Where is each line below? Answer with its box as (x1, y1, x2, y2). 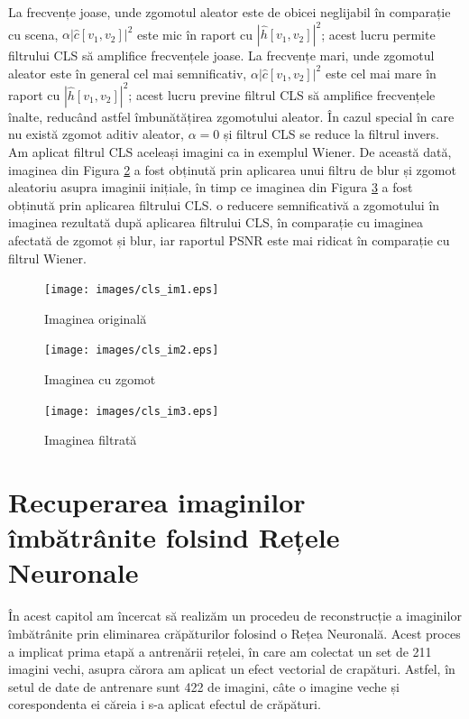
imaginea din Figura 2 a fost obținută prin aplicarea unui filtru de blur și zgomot (8, 160, 456, 179)
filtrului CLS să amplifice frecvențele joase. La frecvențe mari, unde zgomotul (8, 46, 435, 65)
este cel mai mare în (325, 63, 437, 82)
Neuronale (8, 554, 139, 591)
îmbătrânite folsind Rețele (8, 519, 340, 556)
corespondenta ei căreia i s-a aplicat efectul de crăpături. (8, 695, 321, 714)
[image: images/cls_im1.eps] (44, 283, 219, 297)
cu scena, (8, 24, 59, 43)
